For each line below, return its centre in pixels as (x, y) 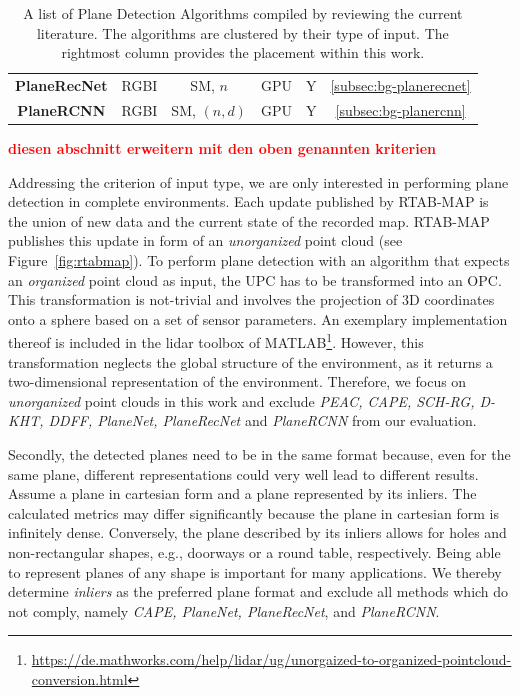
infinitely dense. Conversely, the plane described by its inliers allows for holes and (257, 532)
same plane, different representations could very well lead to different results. (243, 473)
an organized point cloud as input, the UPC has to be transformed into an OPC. (255, 279)
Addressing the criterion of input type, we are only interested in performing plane (258, 181)
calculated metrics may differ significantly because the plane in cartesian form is (253, 512)
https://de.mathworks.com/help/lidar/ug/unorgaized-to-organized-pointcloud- (271, 659)
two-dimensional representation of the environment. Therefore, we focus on (237, 381)
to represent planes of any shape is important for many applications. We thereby (255, 571)
